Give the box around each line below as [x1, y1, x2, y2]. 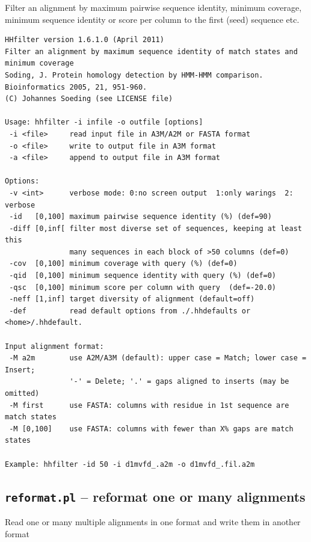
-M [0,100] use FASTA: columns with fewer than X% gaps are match [9, 424, 294, 433]
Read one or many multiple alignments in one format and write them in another [5, 515, 301, 528]
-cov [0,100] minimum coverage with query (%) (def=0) [9, 259, 238, 268]
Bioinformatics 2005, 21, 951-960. [5, 82, 147, 91]
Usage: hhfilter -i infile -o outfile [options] [5, 118, 203, 127]
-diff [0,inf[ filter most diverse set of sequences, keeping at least [9, 224, 302, 233]
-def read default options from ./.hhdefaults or [9, 306, 251, 315]
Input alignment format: [5, 342, 104, 351]
